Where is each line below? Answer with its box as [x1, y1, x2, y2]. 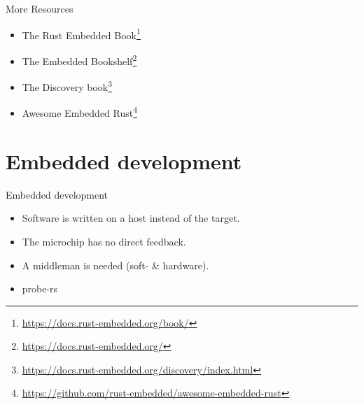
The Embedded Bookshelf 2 [22, 51, 137, 68]
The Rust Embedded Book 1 [22, 25, 141, 42]
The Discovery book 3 [22, 78, 113, 94]
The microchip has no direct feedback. [22, 234, 186, 248]
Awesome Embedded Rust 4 [22, 104, 138, 120]
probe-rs [22, 281, 58, 296]
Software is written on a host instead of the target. [22, 211, 240, 225]
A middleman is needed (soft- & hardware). [22, 257, 209, 272]
